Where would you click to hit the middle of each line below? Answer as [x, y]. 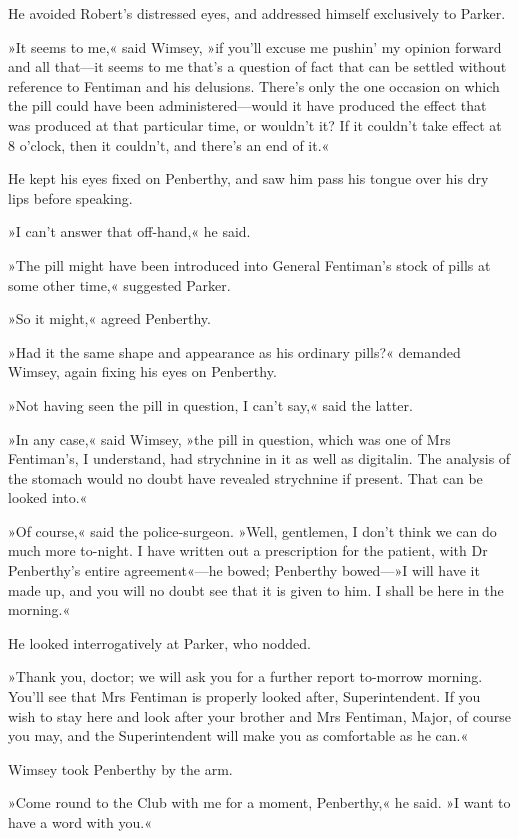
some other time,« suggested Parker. [119, 284]
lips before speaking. [70, 197]
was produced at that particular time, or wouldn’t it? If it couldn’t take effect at [255, 124]
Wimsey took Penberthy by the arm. [120, 768]
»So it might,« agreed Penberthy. [109, 318]
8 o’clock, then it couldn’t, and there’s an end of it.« [169, 144]
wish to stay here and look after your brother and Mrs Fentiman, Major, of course [259, 715]
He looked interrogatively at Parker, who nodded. [159, 642]
